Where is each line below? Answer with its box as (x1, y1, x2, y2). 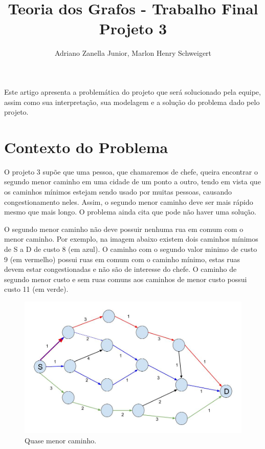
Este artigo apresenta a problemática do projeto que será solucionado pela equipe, (4, 86, 261, 97)
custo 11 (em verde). (4, 284, 69, 294)
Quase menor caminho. (25, 435, 97, 446)
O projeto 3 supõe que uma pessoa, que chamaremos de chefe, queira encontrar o (4, 166, 258, 177)
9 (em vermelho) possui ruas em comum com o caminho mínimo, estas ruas (4, 253, 240, 264)
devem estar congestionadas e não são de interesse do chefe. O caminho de (4, 264, 237, 274)
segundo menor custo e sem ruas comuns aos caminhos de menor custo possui (4, 273, 247, 284)
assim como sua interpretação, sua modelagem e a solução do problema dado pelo (4, 96, 260, 107)
